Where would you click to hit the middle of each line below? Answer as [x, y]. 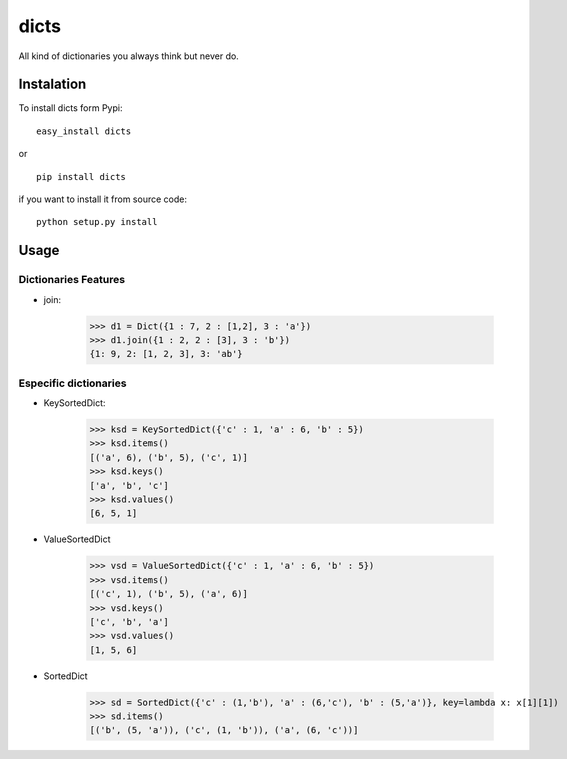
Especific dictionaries [72, 383]
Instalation [52, 84]
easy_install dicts [84, 131]
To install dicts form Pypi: [70, 108]
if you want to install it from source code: [102, 199]
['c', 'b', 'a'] [129, 621]
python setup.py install [97, 222]
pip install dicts [81, 176]
